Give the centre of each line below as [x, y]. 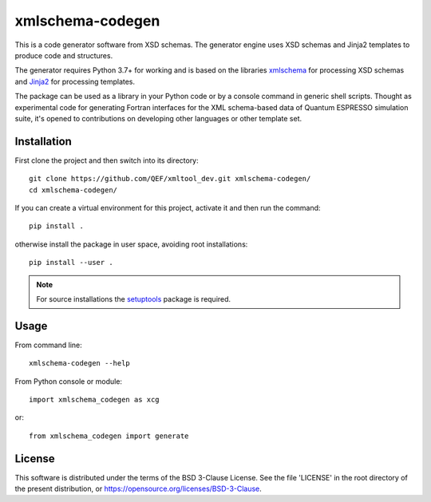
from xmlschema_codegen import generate [109, 436]
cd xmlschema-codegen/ [73, 190]
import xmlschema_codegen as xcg [94, 399]
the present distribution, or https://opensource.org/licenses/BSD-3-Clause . [138, 489]
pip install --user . [71, 263]
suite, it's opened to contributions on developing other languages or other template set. [158, 118]
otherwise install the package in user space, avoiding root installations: [131, 244]
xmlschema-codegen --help [80, 364]
